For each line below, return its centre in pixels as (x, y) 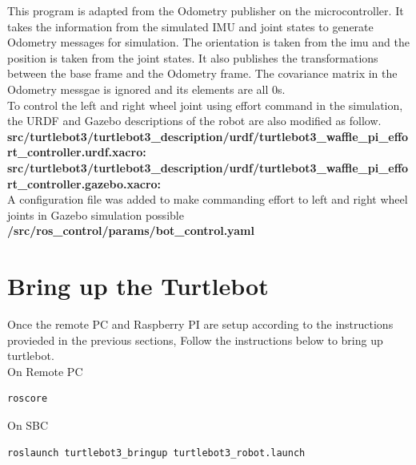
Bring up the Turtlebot (138, 286)
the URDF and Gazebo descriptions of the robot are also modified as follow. (194, 121)
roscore (28, 399)
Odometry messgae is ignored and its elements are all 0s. (146, 89)
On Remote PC (45, 371)
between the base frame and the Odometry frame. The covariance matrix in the (202, 73)
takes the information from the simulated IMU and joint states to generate (190, 26)
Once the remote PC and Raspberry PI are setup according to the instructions (200, 324)
